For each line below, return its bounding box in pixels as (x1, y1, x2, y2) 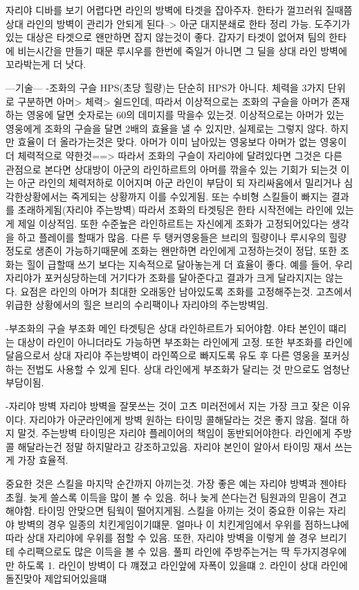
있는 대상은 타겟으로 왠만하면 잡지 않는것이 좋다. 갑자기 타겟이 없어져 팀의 (6, 30, 326, 44)
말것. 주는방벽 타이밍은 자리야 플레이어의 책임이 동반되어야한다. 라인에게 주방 (17, 426, 352, 440)
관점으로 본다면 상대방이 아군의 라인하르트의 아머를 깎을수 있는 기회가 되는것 (6, 162, 338, 176)
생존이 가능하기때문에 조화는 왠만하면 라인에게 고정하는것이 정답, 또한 (35, 243, 338, 258)
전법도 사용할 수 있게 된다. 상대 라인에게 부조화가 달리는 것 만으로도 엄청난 (26, 361, 350, 376)
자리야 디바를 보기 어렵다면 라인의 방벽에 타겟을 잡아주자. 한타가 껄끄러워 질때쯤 (6, 3, 353, 17)
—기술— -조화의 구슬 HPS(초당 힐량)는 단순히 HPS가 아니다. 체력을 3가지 (6, 80, 325, 94)
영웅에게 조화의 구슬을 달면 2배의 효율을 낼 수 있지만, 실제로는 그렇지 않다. (6, 121, 328, 135)
